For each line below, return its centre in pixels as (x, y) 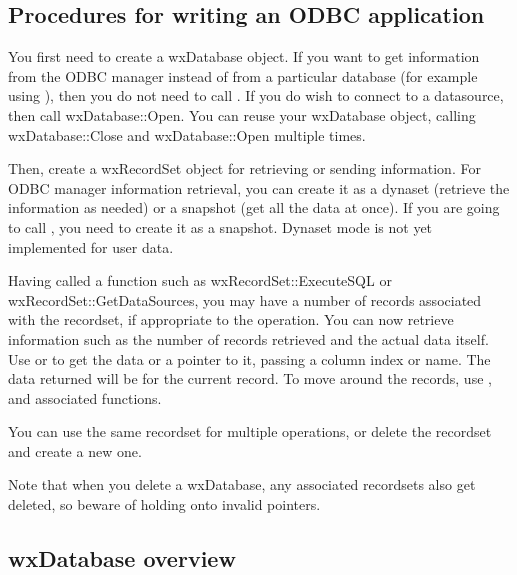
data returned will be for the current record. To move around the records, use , (250, 378)
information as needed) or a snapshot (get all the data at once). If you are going (254, 207)
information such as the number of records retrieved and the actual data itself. (248, 338)
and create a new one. (75, 450)
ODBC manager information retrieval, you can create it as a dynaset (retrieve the (259, 187)
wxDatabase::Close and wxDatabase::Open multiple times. (187, 134)
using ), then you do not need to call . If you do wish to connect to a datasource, (256, 95)
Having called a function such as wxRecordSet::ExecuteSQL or (200, 280)
